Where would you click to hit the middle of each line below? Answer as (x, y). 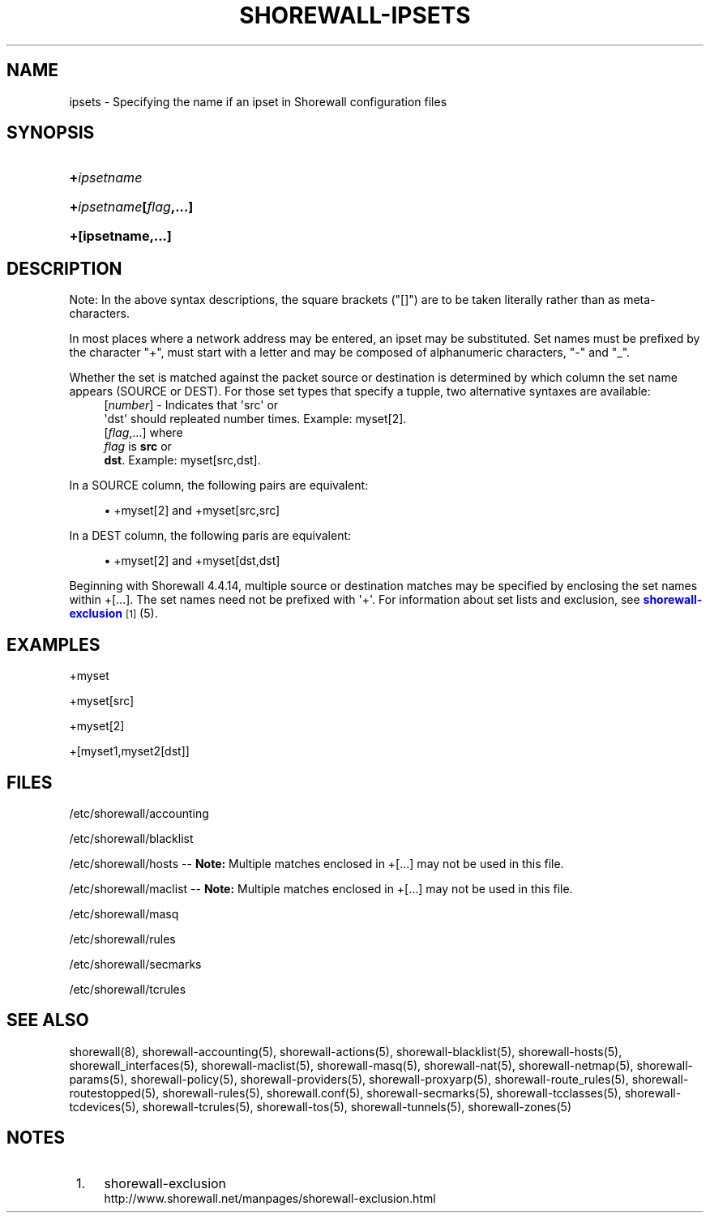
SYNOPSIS (51, 133)
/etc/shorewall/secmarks (135, 964)
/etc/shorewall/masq (124, 913)
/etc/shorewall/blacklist (131, 838)
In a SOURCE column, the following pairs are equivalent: (219, 485)
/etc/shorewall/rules (122, 939)
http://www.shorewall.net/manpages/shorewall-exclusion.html (270, 1198)
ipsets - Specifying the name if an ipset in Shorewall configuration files (258, 101)
